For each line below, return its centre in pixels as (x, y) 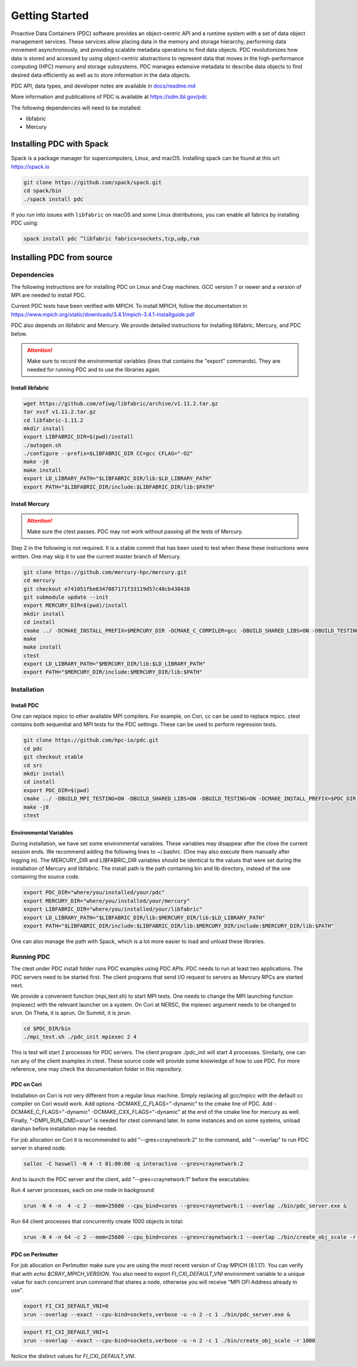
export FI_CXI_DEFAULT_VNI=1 (66, 1332)
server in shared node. (39, 1148)
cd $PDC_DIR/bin (47, 1029)
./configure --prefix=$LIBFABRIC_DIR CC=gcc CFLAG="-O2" (108, 454)
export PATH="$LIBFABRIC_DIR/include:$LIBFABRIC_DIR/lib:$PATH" (119, 487)
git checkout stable (53, 757)
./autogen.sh (43, 445)
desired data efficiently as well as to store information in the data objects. (101, 75)
